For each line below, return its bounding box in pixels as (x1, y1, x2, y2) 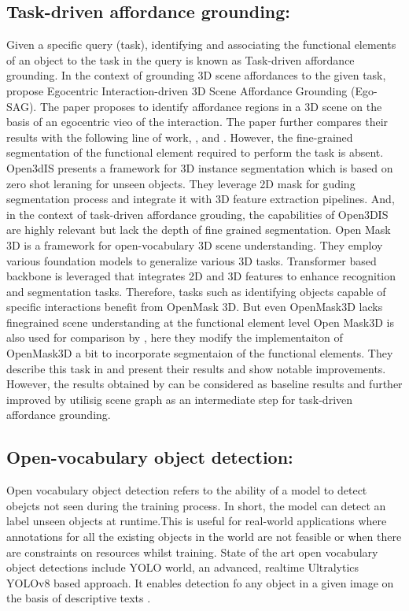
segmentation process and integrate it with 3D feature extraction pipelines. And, (6, 191, 395, 207)
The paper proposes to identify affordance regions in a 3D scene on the (39, 98, 382, 114)
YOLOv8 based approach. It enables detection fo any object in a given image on (6, 574, 394, 591)
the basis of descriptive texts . (6, 590, 151, 606)
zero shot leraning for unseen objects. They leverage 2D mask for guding (6, 175, 356, 191)
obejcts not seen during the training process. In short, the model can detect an (6, 497, 386, 513)
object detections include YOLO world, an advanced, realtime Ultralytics (6, 559, 359, 576)
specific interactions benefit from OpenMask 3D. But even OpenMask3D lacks (6, 298, 383, 315)
